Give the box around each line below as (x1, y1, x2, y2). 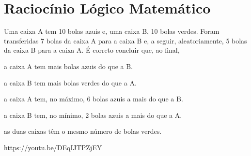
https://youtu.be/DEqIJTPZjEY (4, 142, 102, 152)
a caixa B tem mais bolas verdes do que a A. (4, 77, 137, 87)
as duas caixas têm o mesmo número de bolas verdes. (4, 126, 162, 136)
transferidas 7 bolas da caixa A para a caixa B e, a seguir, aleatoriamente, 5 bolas (4, 35, 247, 45)
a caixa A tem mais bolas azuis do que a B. (4, 61, 133, 71)
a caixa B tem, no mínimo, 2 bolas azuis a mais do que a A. (4, 110, 182, 120)
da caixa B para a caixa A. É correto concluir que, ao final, (4, 45, 180, 55)
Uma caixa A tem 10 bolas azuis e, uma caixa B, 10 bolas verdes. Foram (4, 26, 220, 36)
